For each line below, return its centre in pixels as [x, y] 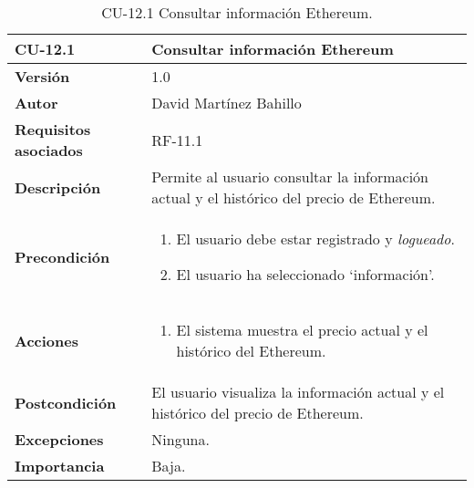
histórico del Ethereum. [251, 351]
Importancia [60, 466]
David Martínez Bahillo [227, 103]
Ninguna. [180, 439]
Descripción [58, 187]
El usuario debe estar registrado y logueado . [315, 239]
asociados [49, 150]
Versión [42, 76]
